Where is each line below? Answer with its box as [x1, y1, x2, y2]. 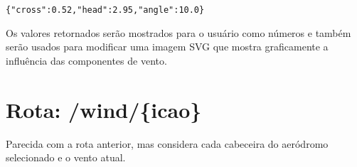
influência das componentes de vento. [6, 53, 167, 68]
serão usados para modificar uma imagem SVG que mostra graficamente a [6, 39, 329, 54]
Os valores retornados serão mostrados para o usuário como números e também [6, 25, 351, 40]
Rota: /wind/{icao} [6, 95, 202, 124]
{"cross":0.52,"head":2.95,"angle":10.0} [6, 5, 205, 15]
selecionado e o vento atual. [6, 150, 126, 165]
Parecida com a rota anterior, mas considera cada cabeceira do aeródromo [6, 136, 329, 151]
